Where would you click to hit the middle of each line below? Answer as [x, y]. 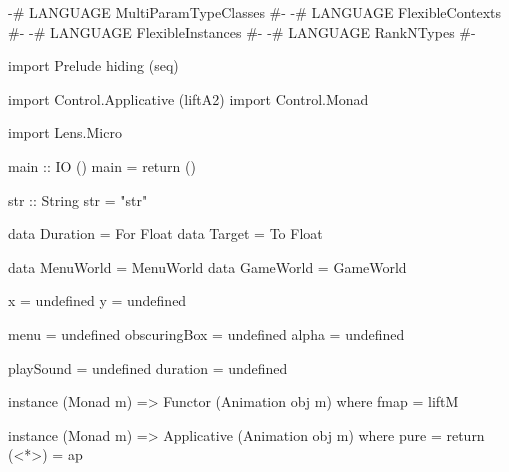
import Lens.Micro [65, 132]
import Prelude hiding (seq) [93, 65]
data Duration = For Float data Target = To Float [165, 233]
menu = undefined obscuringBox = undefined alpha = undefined [206, 333]
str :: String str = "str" [78, 199]
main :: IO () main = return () [102, 165]
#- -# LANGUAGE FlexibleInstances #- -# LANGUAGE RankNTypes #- [242, 31]
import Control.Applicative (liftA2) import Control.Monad [188, 98]
